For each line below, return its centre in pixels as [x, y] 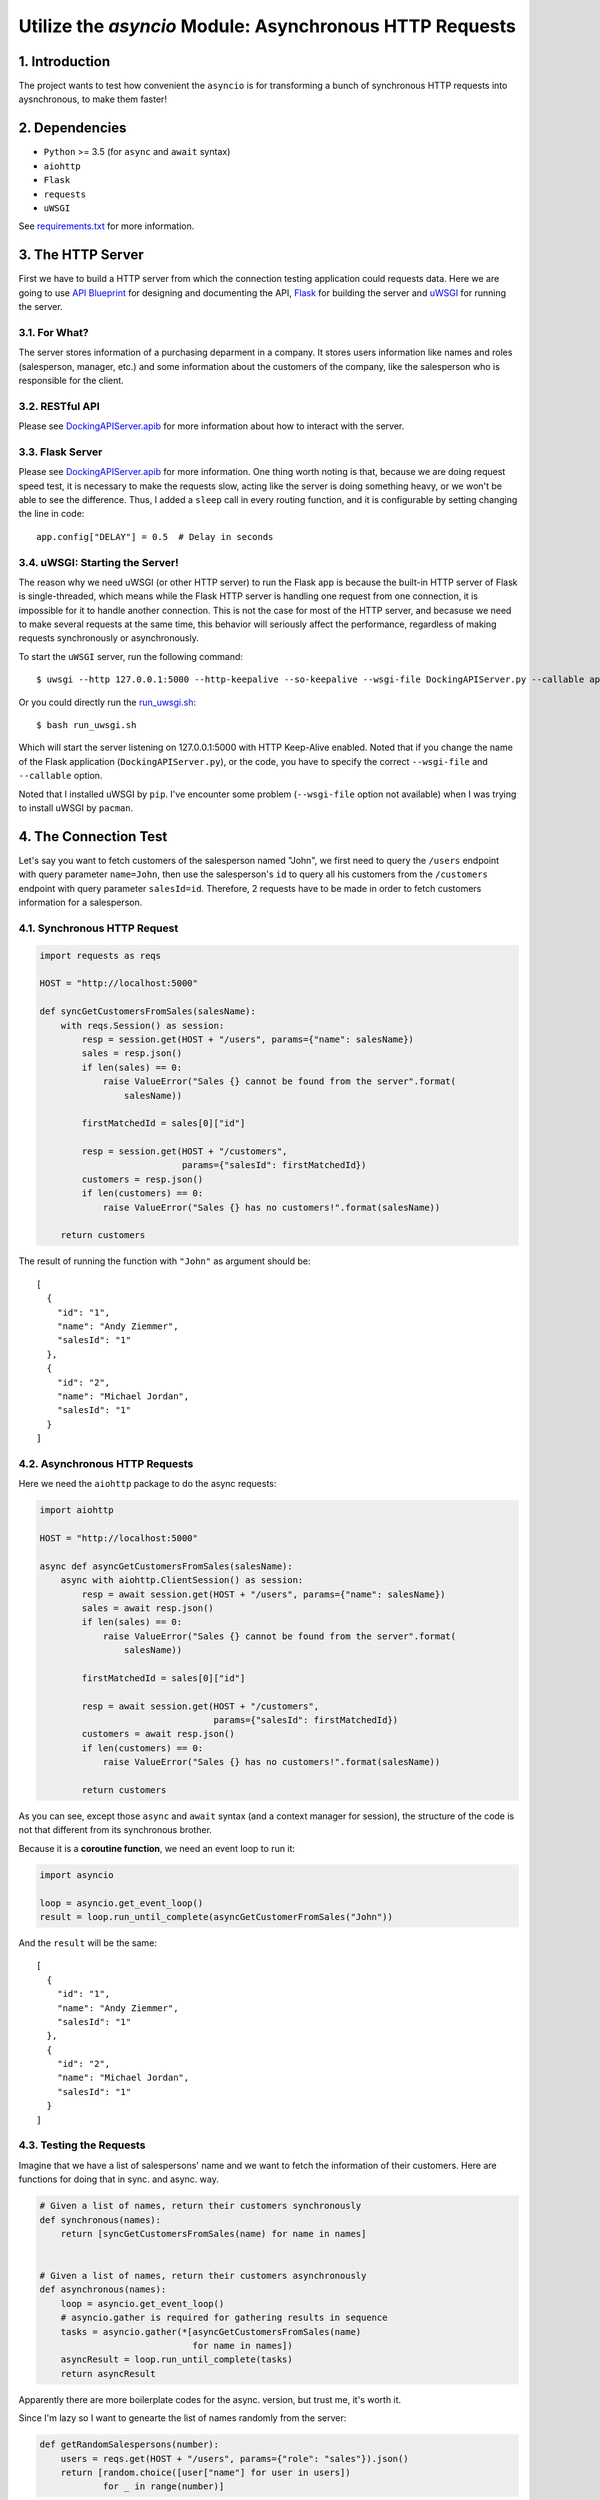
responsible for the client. [71, 380]
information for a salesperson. [80, 902]
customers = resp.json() [142, 1179]
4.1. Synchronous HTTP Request [98, 928]
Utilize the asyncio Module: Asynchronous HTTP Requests [267, 26]
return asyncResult [108, 2373]
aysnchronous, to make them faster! [92, 99]
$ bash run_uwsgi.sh [86, 725]
